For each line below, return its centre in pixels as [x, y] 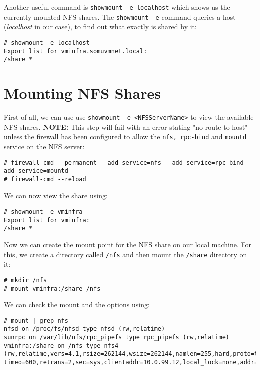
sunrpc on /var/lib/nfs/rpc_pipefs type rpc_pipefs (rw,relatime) [117, 338]
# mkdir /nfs [25, 280]
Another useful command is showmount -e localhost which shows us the [117, 7]
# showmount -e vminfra [43, 212]
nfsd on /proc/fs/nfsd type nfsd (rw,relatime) [85, 329]
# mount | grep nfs [36, 321]
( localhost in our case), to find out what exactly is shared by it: [100, 26]
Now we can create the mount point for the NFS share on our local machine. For [128, 244]
